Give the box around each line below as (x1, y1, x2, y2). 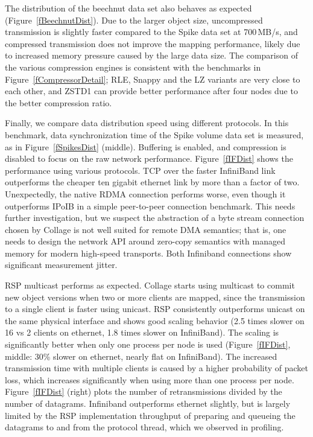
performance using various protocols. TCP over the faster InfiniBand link (5, 164, 276, 176)
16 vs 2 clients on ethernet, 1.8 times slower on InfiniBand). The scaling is (5, 326, 279, 339)
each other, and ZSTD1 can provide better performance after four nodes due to (5, 85, 298, 97)
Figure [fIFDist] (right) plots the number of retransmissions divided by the (5, 385, 282, 398)
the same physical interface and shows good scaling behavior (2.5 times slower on (5, 314, 305, 327)
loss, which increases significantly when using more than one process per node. (5, 373, 294, 386)
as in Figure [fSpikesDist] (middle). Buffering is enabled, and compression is (5, 140, 286, 153)
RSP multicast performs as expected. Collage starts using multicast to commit (5, 279, 295, 292)
